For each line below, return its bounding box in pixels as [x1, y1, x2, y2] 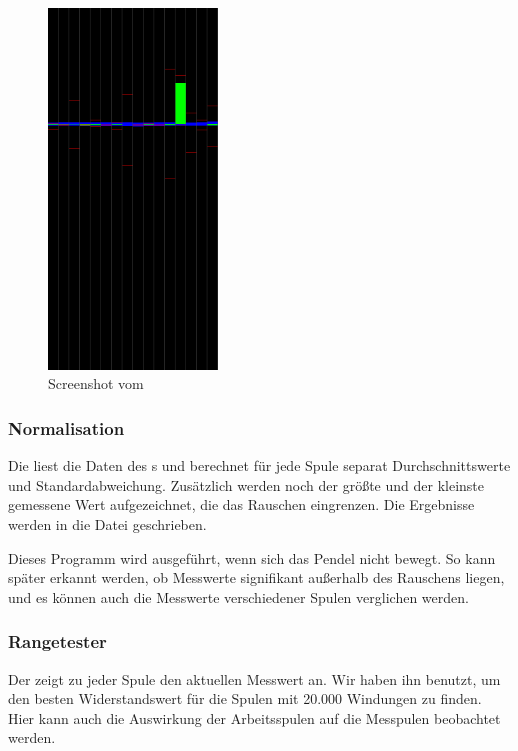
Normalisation [8, 415, 125, 440]
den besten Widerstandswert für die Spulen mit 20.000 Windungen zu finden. [8, 688, 482, 709]
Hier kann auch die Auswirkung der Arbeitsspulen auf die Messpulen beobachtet [8, 707, 501, 728]
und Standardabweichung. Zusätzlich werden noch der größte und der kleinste [8, 474, 484, 495]
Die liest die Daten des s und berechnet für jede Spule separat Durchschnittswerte [8, 455, 511, 476]
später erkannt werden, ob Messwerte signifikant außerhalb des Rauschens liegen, [8, 567, 505, 588]
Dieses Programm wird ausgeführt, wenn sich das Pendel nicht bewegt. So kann [8, 547, 496, 568]
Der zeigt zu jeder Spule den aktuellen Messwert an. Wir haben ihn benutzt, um [8, 668, 501, 689]
